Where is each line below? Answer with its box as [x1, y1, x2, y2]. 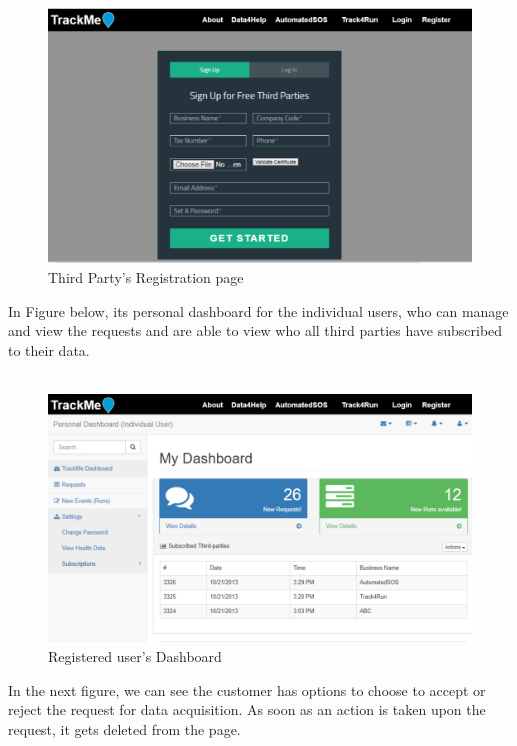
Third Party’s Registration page [48, 267, 244, 288]
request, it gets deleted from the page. [8, 718, 241, 739]
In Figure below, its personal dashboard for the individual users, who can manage [8, 300, 509, 321]
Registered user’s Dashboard [48, 646, 222, 667]
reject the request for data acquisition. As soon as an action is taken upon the [8, 699, 486, 720]
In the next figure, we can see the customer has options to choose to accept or [8, 679, 486, 700]
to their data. [8, 339, 90, 360]
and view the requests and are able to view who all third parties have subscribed [8, 320, 503, 341]
